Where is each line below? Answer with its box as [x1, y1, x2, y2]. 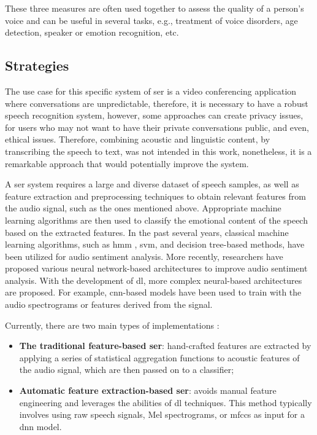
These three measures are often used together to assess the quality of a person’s [5, 2, 304, 14]
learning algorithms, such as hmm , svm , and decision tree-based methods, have [5, 238, 305, 251]
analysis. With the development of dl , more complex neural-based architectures [5, 273, 302, 286]
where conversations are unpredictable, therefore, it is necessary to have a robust [5, 96, 308, 109]
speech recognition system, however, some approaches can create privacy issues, [5, 109, 304, 122]
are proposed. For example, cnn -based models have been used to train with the [5, 286, 302, 299]
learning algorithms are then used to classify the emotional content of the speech [5, 213, 308, 226]
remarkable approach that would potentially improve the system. [5, 157, 249, 170]
